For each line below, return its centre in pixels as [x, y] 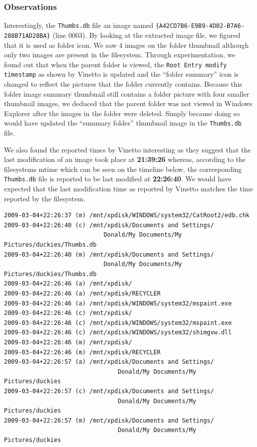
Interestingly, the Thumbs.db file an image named [79, 25]
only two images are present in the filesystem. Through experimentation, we [120, 55]
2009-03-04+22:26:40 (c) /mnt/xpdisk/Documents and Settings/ [109, 225]
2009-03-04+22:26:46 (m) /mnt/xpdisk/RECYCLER [82, 352]
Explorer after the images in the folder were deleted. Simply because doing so [122, 113]
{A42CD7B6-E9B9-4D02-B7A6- [200, 26]
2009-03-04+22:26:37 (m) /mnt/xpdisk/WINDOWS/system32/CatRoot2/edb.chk [127, 216]
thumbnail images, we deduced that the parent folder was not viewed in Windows [128, 103]
